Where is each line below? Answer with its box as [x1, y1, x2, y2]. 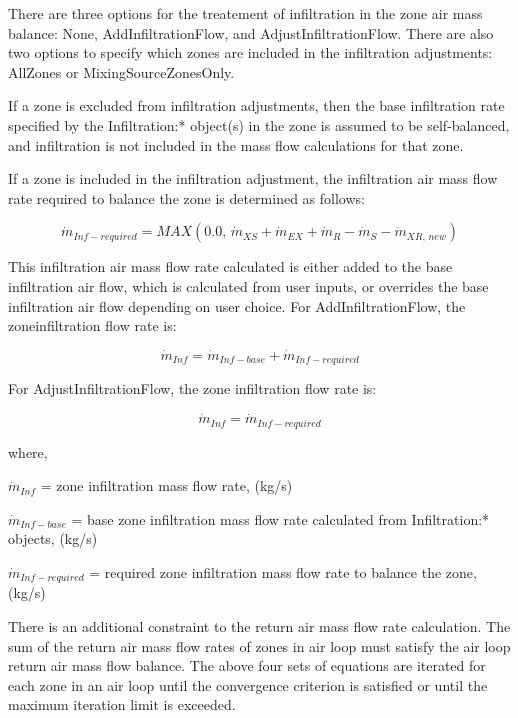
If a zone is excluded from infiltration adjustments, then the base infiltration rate [8, 95, 505, 116]
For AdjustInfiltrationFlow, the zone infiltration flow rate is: [8, 378, 377, 399]
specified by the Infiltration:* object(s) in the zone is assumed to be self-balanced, [8, 114, 510, 135]
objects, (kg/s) [8, 528, 98, 549]
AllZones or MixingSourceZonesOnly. [8, 61, 235, 82]
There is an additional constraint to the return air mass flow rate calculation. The [8, 616, 511, 637]
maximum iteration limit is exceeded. [8, 694, 236, 715]
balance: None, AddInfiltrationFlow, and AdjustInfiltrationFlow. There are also [8, 22, 494, 43]
